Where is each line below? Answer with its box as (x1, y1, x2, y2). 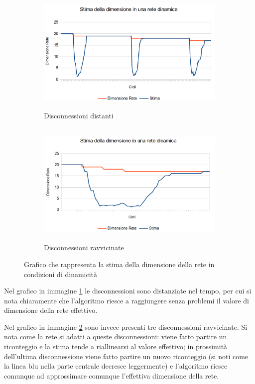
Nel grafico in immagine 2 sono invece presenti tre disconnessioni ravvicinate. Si (4, 321, 248, 332)
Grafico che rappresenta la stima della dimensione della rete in (24, 259, 215, 269)
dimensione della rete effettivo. (4, 305, 98, 315)
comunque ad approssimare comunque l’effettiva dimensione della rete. (4, 370, 219, 381)
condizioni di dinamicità (24, 269, 98, 279)
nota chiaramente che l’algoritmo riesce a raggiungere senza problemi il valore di (4, 295, 249, 305)
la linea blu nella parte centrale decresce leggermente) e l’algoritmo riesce (4, 361, 228, 371)
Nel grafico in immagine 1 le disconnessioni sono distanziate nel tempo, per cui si (4, 286, 252, 296)
